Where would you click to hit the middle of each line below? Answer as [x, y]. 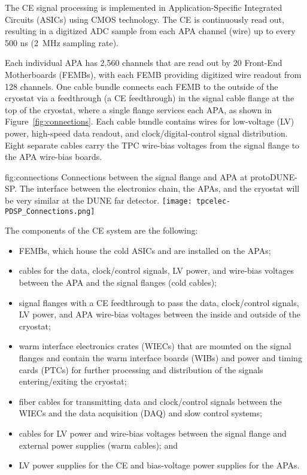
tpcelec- [214, 201]
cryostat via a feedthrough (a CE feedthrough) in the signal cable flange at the [150, 98]
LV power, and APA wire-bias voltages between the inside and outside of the [159, 314]
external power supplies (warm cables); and [98, 445]
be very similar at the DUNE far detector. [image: [98, 200]
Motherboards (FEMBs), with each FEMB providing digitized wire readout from [153, 74]
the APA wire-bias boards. [54, 157]
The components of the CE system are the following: [101, 230]
